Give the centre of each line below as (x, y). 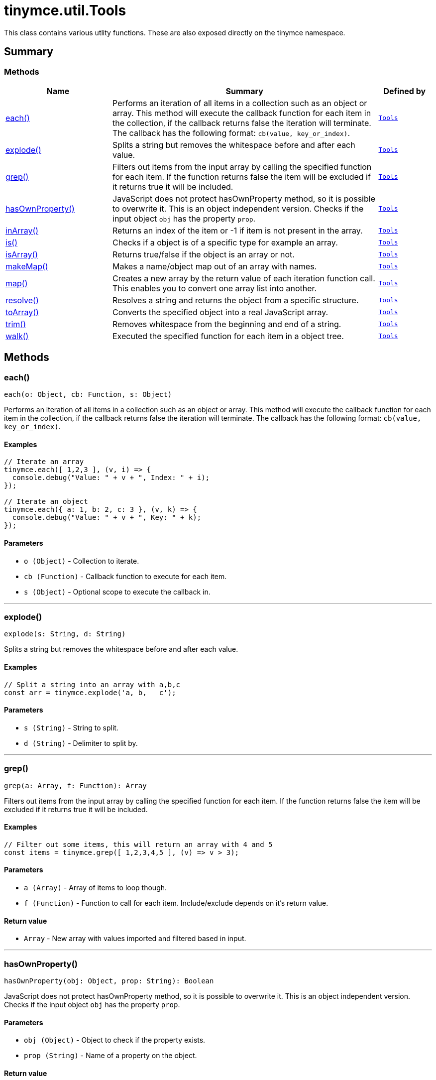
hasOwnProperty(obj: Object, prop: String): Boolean (109, 981)
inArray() (22, 230)
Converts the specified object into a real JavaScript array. (220, 312)
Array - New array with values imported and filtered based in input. (135, 939)
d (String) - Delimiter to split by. (81, 743)
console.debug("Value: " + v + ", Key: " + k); (107, 518)
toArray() (22, 312)
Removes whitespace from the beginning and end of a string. (227, 324)
